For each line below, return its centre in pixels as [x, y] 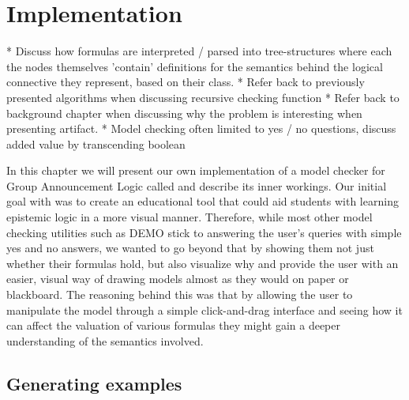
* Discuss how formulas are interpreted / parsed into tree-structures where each [199, 51]
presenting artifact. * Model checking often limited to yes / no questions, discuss [201, 128]
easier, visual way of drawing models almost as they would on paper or [178, 279]
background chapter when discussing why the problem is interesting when [184, 113]
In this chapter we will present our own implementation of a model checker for [196, 170]
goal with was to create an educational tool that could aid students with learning [203, 201]
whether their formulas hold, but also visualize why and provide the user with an [203, 263]
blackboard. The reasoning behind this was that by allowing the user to [180, 294]
